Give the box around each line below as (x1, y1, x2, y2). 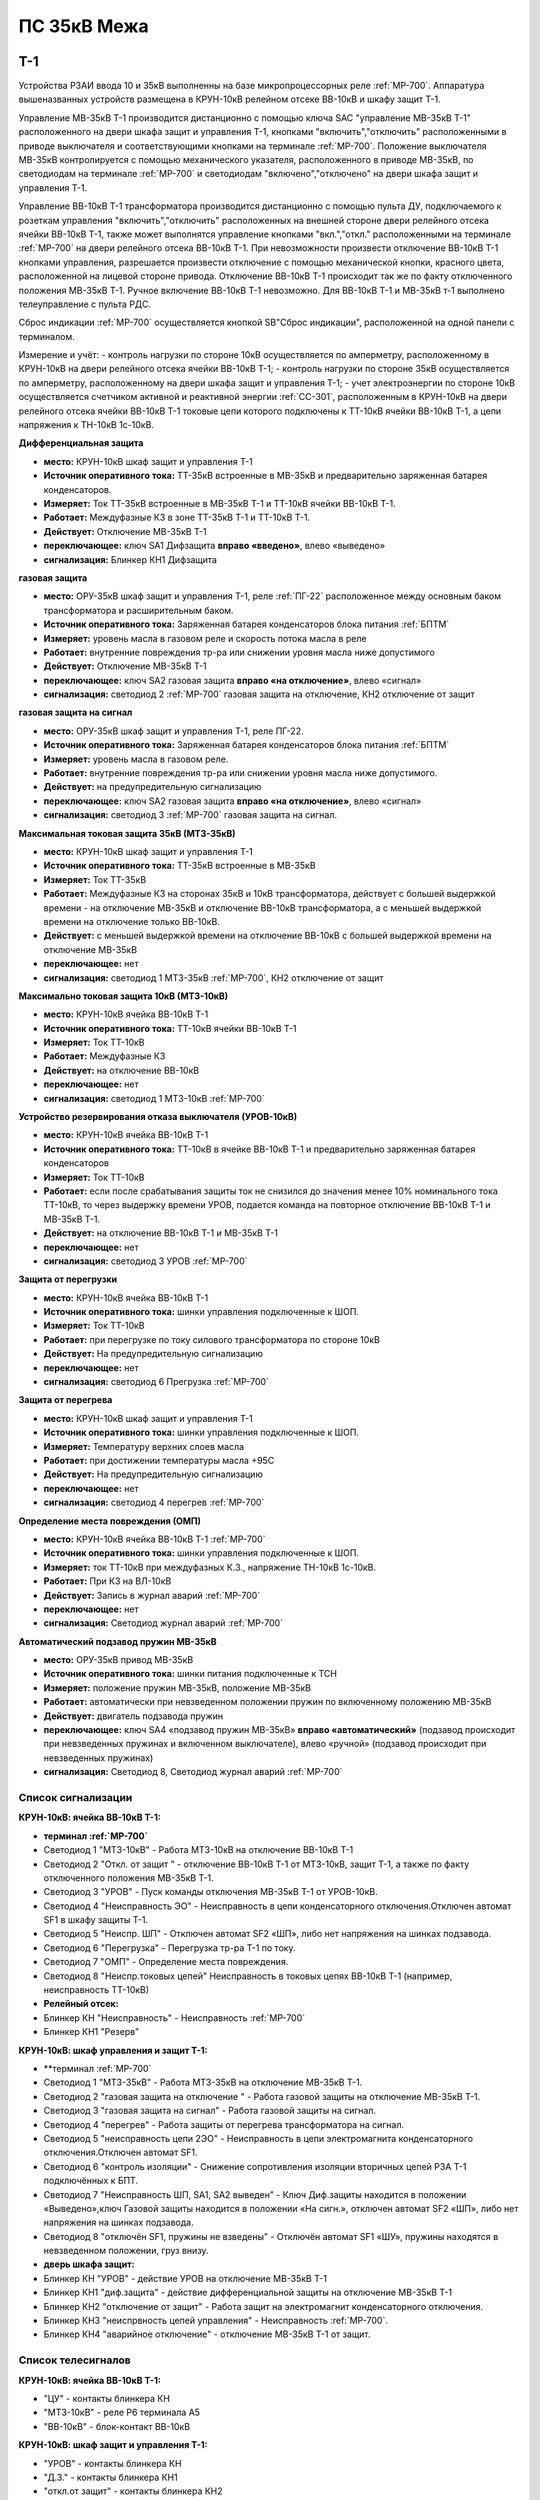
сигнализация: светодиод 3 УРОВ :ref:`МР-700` (43, 1255, 248, 1267)
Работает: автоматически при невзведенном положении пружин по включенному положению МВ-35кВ (43, 1696, 492, 1708)
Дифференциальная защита (18, 437, 144, 449)
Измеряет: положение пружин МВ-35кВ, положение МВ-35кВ (43, 1681, 312, 1694)
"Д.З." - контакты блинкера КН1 (43, 2471, 179, 2483)
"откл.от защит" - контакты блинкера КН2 (43, 2485, 224, 2497)
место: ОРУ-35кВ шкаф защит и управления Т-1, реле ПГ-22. (43, 725, 304, 737)
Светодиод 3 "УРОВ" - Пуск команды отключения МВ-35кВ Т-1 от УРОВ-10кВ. (43, 1886, 379, 1898)
